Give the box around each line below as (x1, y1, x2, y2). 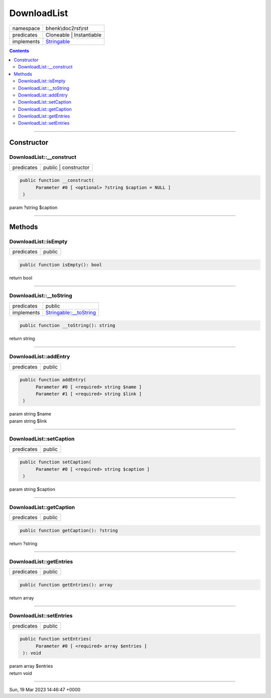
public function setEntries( (20, 636, 92, 642)
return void (9, 670, 32, 676)
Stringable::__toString (45, 309, 96, 316)
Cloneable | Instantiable (45, 31, 102, 38)
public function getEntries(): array (20, 582, 113, 587)
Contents (9, 48, 30, 54)
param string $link (9, 418, 47, 424)
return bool (9, 274, 33, 281)
